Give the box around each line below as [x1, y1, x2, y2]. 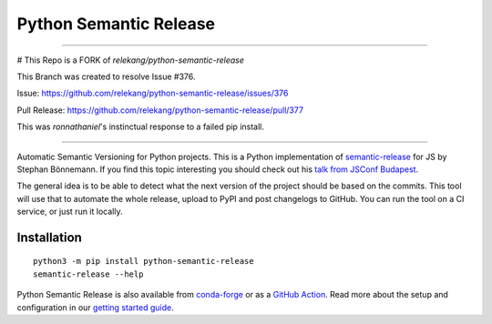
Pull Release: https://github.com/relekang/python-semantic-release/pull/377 [16, 105, 304, 116]
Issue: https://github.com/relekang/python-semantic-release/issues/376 [16, 87, 289, 99]
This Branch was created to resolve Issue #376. [16, 71, 196, 82]
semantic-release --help [33, 268, 144, 279]
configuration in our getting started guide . [16, 301, 174, 313]
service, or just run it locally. [16, 206, 123, 218]
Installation [16, 229, 82, 245]
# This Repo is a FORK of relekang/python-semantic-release [16, 55, 245, 66]
